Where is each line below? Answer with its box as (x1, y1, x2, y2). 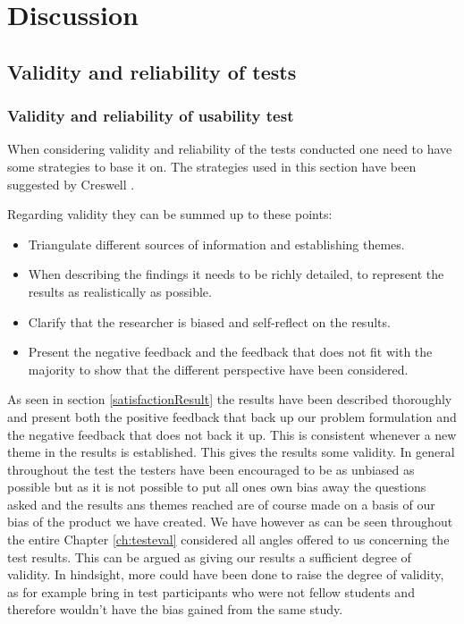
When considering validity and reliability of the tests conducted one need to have (7, 139, 452, 158)
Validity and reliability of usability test (7, 105, 294, 127)
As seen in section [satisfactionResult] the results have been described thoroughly (7, 390, 452, 409)
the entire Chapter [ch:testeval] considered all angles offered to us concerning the (7, 530, 450, 549)
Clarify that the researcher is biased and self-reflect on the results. (28, 312, 391, 331)
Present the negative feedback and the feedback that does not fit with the (28, 342, 433, 361)
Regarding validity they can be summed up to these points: (7, 205, 333, 223)
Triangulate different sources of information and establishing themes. (28, 234, 405, 253)
